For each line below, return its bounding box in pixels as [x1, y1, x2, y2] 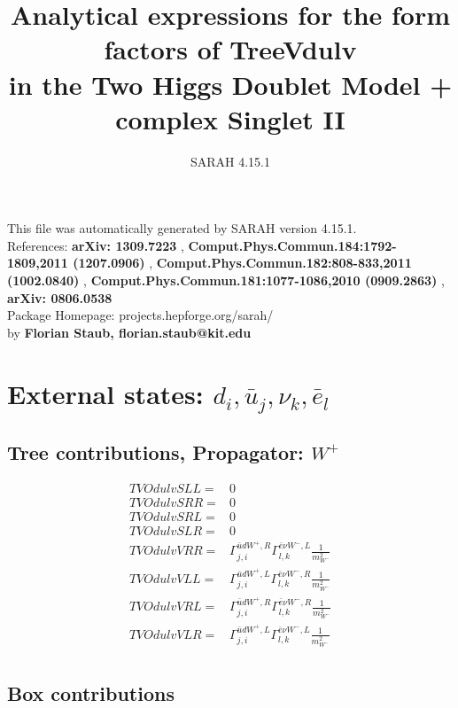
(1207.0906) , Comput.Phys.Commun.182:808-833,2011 [73, 253, 412, 272]
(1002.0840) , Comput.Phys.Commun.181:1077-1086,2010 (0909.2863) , [7, 271, 445, 290]
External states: [7, 375, 204, 411]
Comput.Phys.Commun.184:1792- [188, 236, 397, 254]
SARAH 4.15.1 [190, 152, 271, 170]
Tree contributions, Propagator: [7, 438, 304, 465]
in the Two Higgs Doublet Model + [8, 66, 453, 102]
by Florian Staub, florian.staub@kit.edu [7, 323, 252, 341]
